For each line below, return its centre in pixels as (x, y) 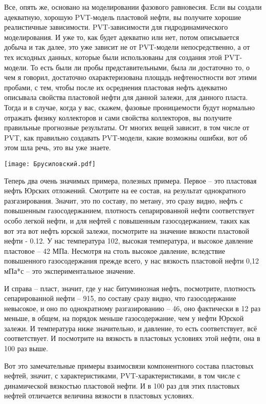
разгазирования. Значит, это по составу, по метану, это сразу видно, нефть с (124, 200)
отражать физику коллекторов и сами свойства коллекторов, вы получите (118, 117)
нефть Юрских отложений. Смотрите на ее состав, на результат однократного (125, 190)
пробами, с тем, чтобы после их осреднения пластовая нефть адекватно (116, 87)
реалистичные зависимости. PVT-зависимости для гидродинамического (116, 27)
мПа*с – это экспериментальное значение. (70, 270)
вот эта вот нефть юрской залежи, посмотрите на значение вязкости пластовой (127, 230)
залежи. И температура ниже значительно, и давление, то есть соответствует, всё (131, 328)
